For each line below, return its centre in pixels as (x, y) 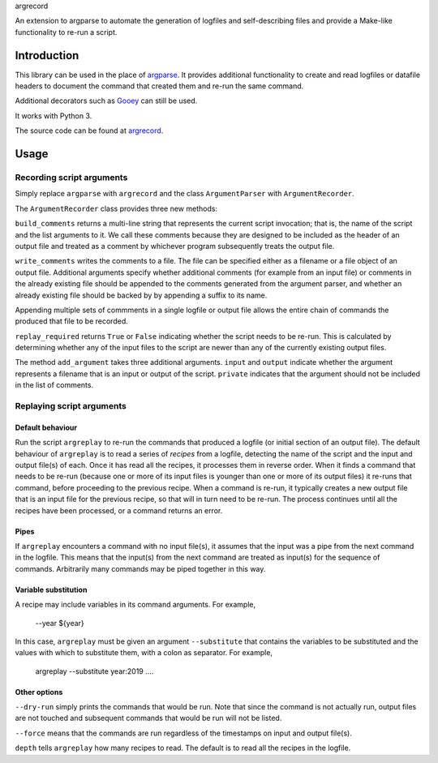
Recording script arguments (71, 178)
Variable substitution (51, 589)
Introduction (47, 56)
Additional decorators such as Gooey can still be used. (106, 101)
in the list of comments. (54, 385)
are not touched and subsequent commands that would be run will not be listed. (148, 718)
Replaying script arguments (71, 406)
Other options (39, 692)
